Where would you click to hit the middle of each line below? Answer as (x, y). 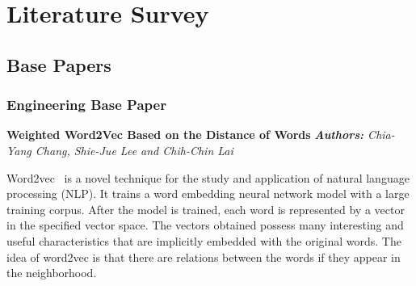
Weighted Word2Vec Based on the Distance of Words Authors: (185, 135)
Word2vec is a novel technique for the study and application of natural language (208, 177)
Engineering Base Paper (86, 105)
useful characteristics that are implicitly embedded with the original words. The (204, 240)
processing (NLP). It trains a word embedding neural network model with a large (208, 193)
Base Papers (59, 64)
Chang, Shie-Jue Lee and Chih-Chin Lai (134, 150)
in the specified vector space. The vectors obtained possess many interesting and (205, 225)
